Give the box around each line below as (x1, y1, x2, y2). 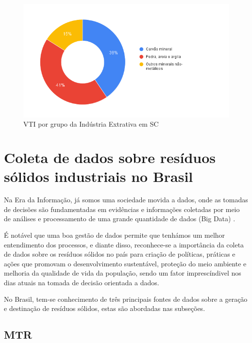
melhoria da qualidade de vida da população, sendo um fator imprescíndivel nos (4, 268, 241, 278)
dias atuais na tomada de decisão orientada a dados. (4, 277, 159, 287)
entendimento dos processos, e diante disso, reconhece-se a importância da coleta (4, 239, 244, 249)
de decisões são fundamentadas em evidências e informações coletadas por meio (4, 204, 240, 214)
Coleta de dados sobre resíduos (4, 147, 216, 167)
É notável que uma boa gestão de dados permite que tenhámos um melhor (4, 229, 225, 240)
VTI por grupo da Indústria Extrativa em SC (23, 119, 159, 129)
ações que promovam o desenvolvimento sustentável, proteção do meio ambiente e (4, 258, 247, 268)
